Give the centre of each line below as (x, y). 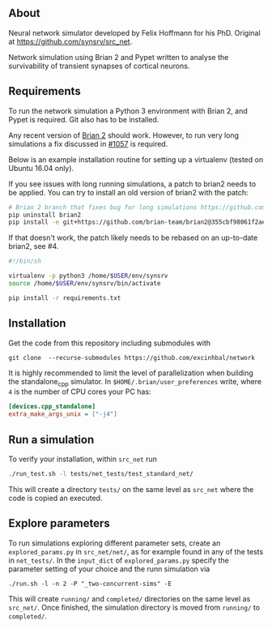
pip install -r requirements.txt (65, 298)
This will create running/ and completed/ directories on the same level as (130, 598)
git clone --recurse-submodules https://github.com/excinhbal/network (132, 357)
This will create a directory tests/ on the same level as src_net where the (131, 489)
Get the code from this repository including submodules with (110, 343)
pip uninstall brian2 (45, 215)
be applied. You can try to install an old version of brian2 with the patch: (128, 192)
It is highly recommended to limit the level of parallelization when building (131, 373)
